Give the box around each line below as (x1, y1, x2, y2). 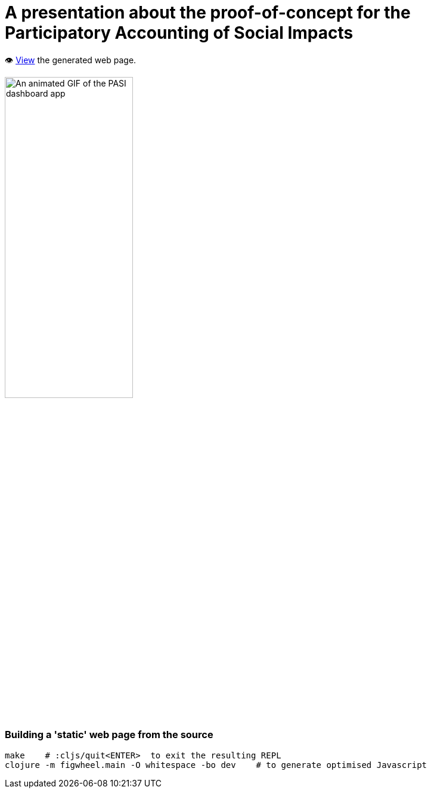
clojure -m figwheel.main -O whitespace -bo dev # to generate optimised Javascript (5, 760, 427, 770)
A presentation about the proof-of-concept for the (5, 2, 411, 23)
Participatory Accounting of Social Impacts (5, 23, 354, 43)
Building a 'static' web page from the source (5, 729, 213, 741)
